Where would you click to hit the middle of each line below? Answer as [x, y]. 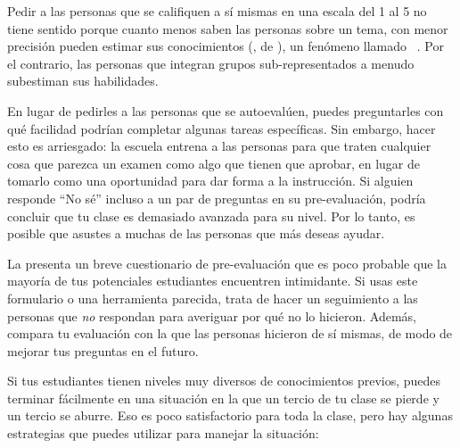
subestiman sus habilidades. [83, 81]
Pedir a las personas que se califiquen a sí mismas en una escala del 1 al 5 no [217, 11]
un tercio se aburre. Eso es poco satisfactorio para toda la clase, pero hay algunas [230, 415]
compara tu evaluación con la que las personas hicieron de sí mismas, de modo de [230, 333]
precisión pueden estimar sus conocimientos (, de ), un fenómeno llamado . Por [226, 46]
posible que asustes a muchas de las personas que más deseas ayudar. [196, 233]
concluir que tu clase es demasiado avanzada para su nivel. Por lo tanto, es [211, 216]
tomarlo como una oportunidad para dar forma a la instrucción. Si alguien [210, 181]
